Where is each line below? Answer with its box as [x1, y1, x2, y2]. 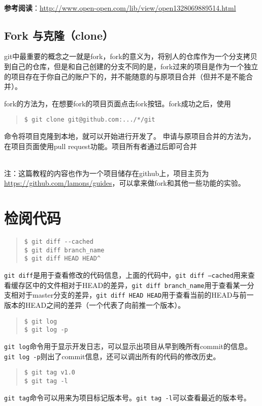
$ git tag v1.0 [24, 369, 76, 376]
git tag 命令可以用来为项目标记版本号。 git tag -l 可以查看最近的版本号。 [4, 392, 251, 402]
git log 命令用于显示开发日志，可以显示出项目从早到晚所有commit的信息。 [4, 340, 252, 351]
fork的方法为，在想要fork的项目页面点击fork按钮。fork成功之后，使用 [4, 98, 231, 108]
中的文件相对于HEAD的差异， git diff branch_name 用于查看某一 [32, 279, 247, 290]
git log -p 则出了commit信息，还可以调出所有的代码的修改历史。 [4, 351, 220, 361]
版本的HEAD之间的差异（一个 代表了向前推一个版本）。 [4, 300, 185, 310]
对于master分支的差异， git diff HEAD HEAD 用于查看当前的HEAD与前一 [18, 289, 254, 300]
